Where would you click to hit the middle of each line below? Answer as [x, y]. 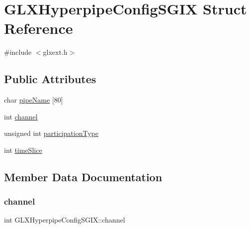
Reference [39, 28]
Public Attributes [50, 79]
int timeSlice [23, 150]
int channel [21, 116]
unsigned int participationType [51, 133]
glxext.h [55, 52]
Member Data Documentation [83, 176]
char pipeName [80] [34, 100]
